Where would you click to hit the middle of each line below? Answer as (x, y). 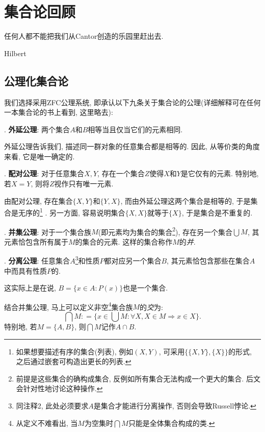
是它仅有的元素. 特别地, (220, 173)
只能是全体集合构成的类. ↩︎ (171, 423)
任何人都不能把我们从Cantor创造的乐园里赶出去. (84, 36)
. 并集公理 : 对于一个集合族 (48, 232)
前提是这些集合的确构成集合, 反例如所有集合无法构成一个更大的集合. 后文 (138, 378)
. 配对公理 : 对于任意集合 (44, 173)
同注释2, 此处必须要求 (52, 406)
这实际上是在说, (30, 288)
